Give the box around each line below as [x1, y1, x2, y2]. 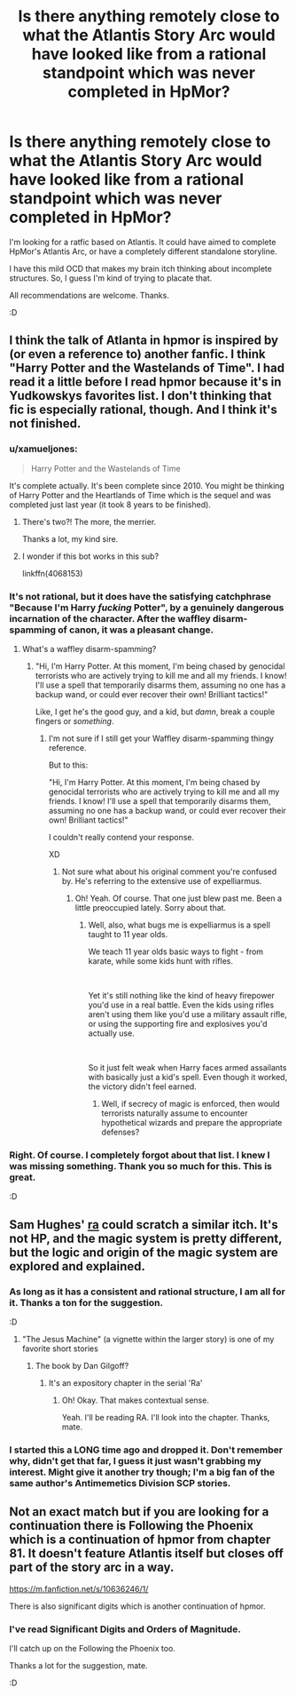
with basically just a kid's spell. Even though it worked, [88, 1071, 288, 1082]
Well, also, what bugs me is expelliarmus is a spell [88, 919, 270, 930]
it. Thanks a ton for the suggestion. [9, 1296, 164, 1309]
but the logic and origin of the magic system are [9, 1245, 279, 1260]
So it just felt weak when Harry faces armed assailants [88, 1062, 287, 1072]
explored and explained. [9, 1259, 146, 1274]
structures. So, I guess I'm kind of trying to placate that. [9, 273, 213, 283]
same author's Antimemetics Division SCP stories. [9, 1476, 231, 1489]
